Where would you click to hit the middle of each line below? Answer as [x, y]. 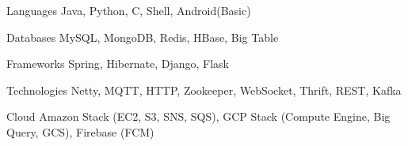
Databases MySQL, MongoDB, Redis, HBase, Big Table [143, 37]
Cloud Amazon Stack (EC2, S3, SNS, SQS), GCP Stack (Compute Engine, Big [198, 116]
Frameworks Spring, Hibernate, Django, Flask [118, 64]
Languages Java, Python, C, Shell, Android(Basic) [129, 10]
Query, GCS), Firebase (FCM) [80, 131]
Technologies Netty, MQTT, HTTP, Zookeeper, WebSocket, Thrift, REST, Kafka [204, 90]
